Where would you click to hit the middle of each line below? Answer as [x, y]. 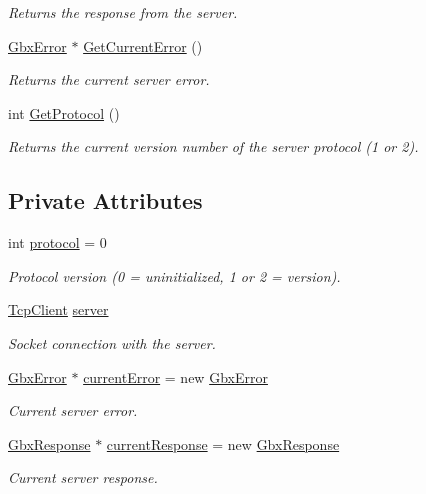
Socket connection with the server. [112, 342]
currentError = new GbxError [175, 376]
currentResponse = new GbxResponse [223, 443]
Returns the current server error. [109, 79]
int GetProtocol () [64, 112]
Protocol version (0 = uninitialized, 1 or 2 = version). [174, 275]
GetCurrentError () [143, 45]
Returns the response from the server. [123, 12]
